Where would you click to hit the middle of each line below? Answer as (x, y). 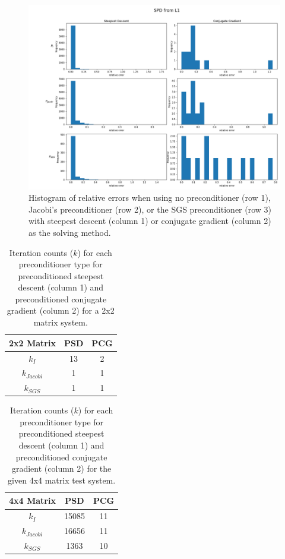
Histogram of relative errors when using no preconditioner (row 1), (150, 198)
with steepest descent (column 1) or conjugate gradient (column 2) (150, 221)
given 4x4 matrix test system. (62, 480)
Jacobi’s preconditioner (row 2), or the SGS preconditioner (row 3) (150, 209)
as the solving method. (70, 232)
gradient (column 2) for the (61, 468)
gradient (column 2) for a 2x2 (61, 310)
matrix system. (61, 322)
